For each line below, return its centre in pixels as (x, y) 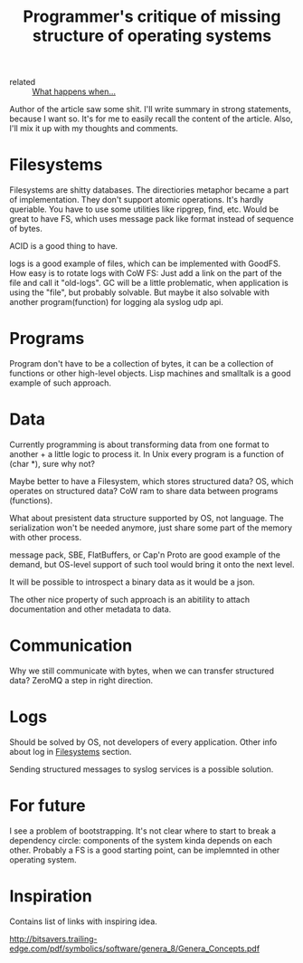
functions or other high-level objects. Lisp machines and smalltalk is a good (150, 374)
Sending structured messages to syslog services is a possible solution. (142, 769)
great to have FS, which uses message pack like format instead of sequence (151, 219)
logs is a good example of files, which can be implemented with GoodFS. (145, 263)
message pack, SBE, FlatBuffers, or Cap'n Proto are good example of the (145, 555)
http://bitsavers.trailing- (53, 939)
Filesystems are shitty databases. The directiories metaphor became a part (149, 190)
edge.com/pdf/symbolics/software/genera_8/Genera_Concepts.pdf (135, 949)
